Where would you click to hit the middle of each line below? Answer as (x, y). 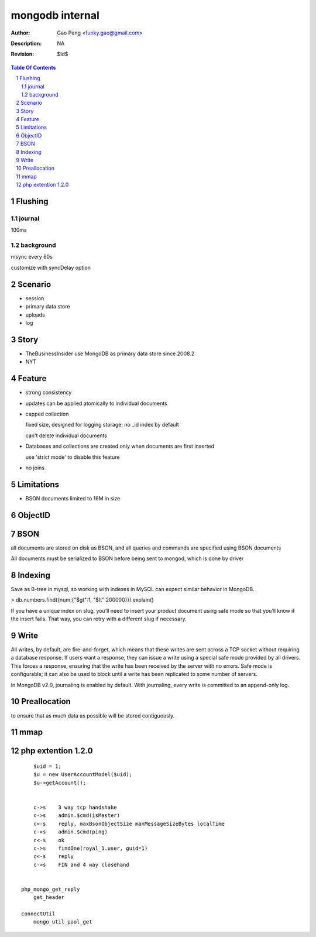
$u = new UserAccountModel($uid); (83, 775)
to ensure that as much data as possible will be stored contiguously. (93, 715)
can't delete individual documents (66, 435)
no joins (35, 468)
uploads (35, 315)
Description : (26, 43)
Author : (20, 33)
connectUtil (38, 914)
